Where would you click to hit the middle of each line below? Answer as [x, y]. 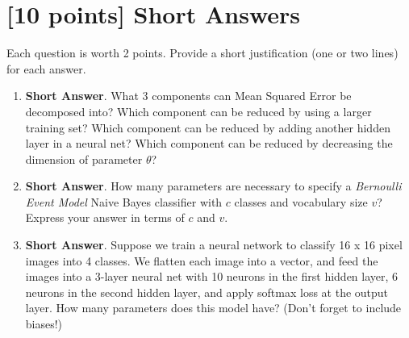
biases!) [44, 324]
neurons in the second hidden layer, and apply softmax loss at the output [207, 292]
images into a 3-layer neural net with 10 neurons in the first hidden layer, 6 [212, 276]
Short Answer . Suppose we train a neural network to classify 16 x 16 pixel [214, 245]
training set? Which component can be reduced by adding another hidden [208, 127]
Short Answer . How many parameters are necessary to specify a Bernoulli [213, 186]
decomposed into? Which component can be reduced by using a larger [198, 111]
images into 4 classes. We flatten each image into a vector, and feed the [202, 260]
